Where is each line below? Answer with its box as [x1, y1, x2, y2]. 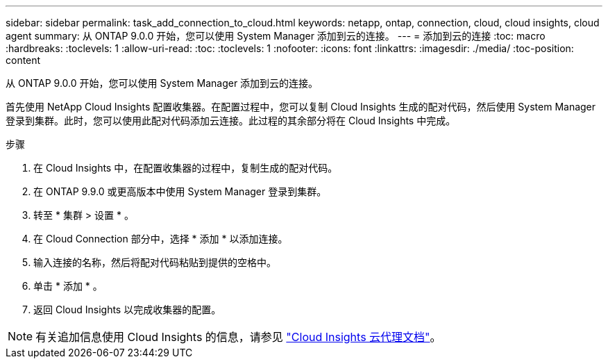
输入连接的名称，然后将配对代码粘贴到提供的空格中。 [33, 256, 276, 268]
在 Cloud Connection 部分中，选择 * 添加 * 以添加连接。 [33, 233, 288, 245]
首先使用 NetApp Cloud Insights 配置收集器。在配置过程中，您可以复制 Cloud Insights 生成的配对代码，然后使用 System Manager [6, 101, 596, 113]
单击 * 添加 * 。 [33, 280, 103, 292]
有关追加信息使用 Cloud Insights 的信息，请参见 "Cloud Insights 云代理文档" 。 [35, 330, 441, 344]
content [6, 54, 41, 66]
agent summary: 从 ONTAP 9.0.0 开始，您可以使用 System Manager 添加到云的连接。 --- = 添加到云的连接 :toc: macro [6, 30, 546, 42]
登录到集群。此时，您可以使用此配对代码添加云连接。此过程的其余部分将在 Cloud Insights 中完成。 [6, 115, 456, 126]
